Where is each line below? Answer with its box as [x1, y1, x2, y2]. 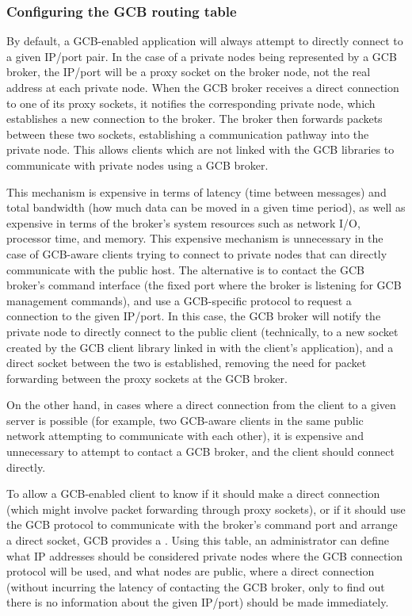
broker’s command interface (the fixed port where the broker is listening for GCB [6, 277, 402, 293]
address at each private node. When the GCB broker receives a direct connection [6, 79, 399, 95]
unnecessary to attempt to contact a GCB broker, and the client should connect [6, 443, 395, 460]
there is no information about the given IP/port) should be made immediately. [6, 594, 389, 610]
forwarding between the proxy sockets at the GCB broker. [6, 369, 288, 386]
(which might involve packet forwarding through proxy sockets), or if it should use [6, 500, 406, 517]
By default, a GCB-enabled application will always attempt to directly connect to [6, 33, 403, 49]
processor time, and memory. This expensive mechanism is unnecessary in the [6, 230, 383, 247]
